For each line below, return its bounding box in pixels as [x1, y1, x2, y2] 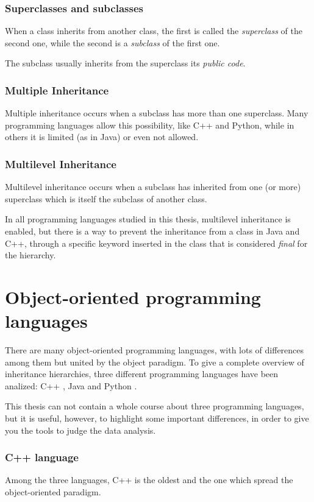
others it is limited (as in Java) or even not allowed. [5, 130, 199, 143]
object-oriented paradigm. [5, 486, 101, 498]
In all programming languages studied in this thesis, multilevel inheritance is [5, 213, 291, 225]
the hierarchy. [5, 249, 56, 261]
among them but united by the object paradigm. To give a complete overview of [5, 355, 304, 368]
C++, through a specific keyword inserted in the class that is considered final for [5, 236, 308, 249]
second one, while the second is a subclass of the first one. [5, 36, 220, 49]
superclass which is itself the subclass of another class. [5, 192, 207, 205]
